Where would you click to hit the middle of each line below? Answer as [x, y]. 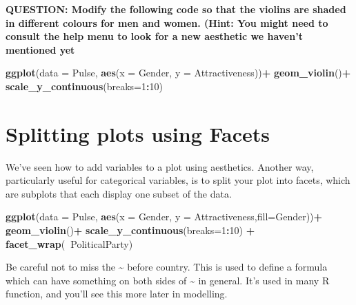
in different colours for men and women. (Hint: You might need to [167, 22]
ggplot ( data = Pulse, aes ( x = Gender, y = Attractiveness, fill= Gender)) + [164, 217]
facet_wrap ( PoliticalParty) [69, 243]
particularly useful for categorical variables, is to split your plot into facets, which [178, 180]
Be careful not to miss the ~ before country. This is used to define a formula [167, 267]
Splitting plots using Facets [138, 133]
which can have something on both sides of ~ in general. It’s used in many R [168, 280]
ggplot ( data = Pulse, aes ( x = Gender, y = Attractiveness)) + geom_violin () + [178, 73]
